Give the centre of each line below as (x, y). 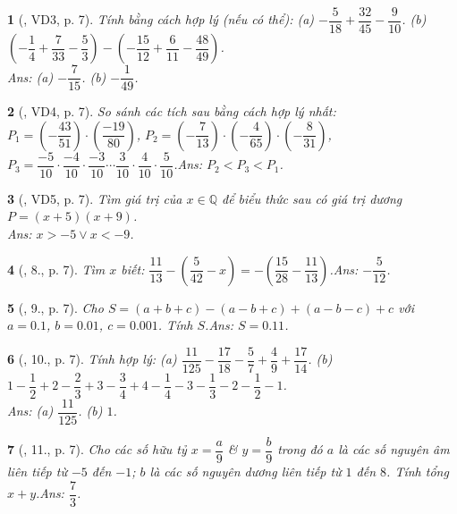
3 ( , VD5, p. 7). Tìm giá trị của (95, 198)
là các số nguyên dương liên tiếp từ (245, 471)
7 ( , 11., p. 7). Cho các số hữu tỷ (97, 449)
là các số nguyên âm (394, 449)
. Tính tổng (418, 471)
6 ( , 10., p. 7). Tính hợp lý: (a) (92, 359)
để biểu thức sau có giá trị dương (312, 198)
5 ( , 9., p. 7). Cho (55, 307)
